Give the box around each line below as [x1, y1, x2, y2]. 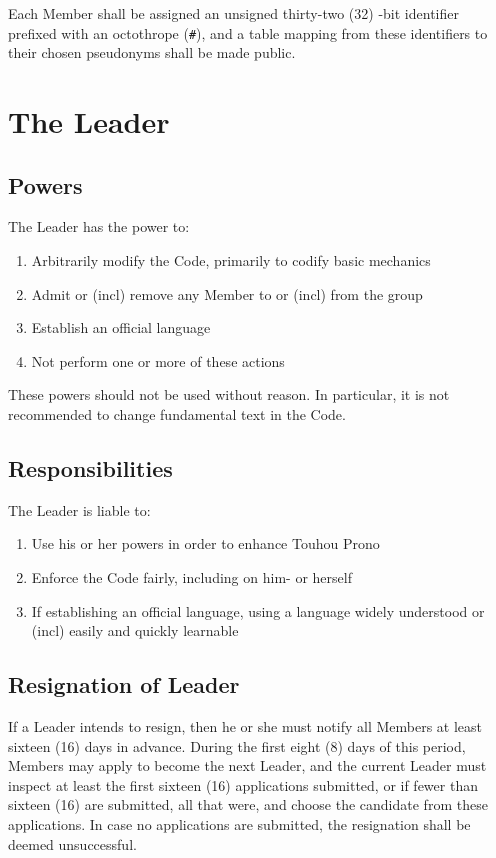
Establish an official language [31, 317, 211, 338]
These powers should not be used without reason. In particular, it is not [8, 384, 450, 405]
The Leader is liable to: [8, 499, 151, 520]
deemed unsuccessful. [8, 833, 137, 854]
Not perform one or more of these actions [31, 350, 285, 371]
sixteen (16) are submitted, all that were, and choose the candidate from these [8, 794, 488, 815]
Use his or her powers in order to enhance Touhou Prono [31, 533, 380, 554]
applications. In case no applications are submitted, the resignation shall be [8, 813, 471, 834]
